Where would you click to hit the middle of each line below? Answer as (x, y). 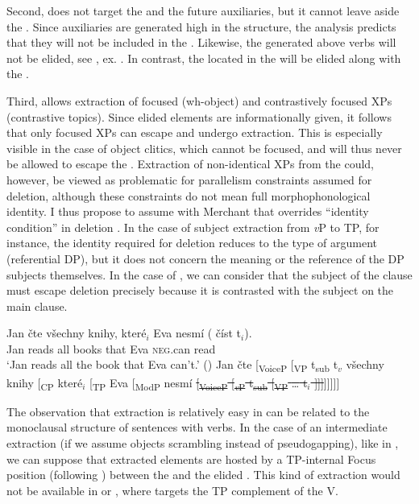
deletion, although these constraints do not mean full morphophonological (189, 195)
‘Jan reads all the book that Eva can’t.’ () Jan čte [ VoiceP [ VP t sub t (172, 366)
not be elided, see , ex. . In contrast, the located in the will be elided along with (204, 58)
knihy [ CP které (45, 383)
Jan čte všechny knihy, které (77, 333)
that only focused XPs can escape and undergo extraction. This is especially (195, 132)
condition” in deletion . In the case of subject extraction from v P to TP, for (193, 227)
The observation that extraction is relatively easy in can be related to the (188, 411)
